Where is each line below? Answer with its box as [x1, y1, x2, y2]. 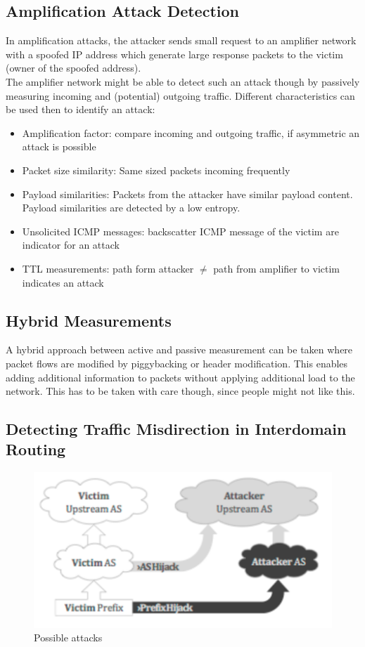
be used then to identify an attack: [6, 102, 155, 117]
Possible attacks [34, 630, 103, 645]
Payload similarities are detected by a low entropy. [22, 200, 241, 215]
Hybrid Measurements [6, 309, 172, 331]
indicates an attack [22, 275, 104, 289]
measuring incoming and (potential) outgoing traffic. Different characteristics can [6, 88, 355, 103]
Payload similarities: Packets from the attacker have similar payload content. [22, 186, 353, 201]
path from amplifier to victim [213, 261, 340, 275]
